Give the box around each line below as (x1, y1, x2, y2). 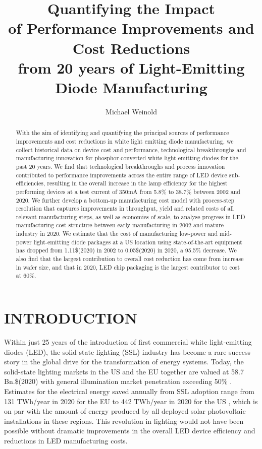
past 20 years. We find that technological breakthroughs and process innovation (16, 162, 225, 170)
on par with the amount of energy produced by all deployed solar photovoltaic (4, 406, 246, 416)
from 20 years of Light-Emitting (18, 57, 245, 78)
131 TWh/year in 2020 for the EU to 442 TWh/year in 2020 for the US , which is (4, 396, 258, 406)
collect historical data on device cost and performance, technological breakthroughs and (16, 145, 246, 154)
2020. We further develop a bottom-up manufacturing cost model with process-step (16, 196, 235, 204)
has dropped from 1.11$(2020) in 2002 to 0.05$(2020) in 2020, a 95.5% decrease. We (16, 246, 237, 254)
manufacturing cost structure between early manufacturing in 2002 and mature (16, 221, 224, 229)
